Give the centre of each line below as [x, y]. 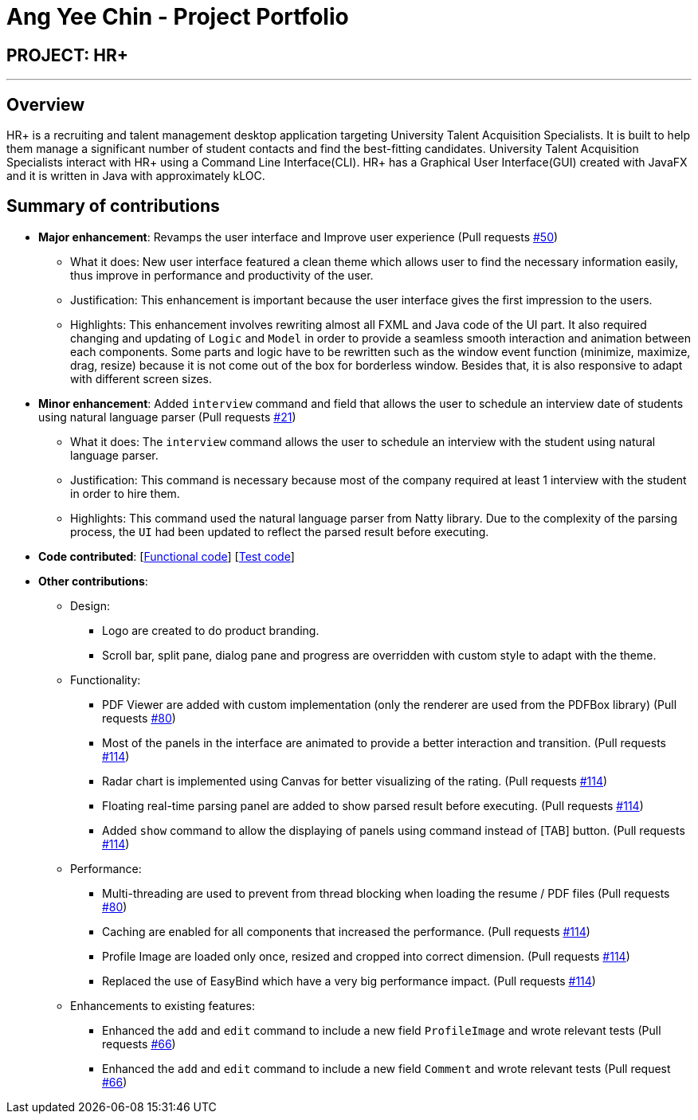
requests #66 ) [139, 1044]
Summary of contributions [113, 206]
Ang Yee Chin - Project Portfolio [178, 17]
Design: [90, 605]
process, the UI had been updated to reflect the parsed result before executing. [280, 531]
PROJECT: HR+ [68, 55]
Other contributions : [93, 581]
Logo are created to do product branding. [211, 630]
